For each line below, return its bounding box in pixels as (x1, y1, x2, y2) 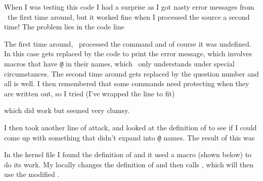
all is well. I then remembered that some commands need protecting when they (4, 78, 249, 89)
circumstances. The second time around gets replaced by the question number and (4, 68, 259, 79)
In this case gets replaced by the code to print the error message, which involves (4, 48, 252, 59)
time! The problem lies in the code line (4, 21, 124, 32)
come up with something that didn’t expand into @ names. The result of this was (4, 132, 255, 142)
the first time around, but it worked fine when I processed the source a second (7, 11, 250, 22)
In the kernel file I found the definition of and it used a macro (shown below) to (4, 149, 252, 160)
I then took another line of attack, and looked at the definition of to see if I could (4, 122, 257, 132)
